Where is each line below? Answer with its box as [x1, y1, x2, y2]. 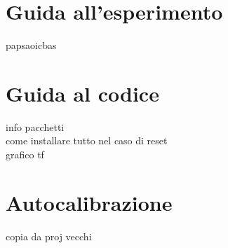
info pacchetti [6, 119, 65, 134]
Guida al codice [6, 78, 159, 107]
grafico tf [6, 147, 44, 162]
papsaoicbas [6, 38, 57, 53]
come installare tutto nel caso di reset [6, 133, 168, 148]
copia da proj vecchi [6, 228, 92, 243]
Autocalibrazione [6, 188, 173, 216]
